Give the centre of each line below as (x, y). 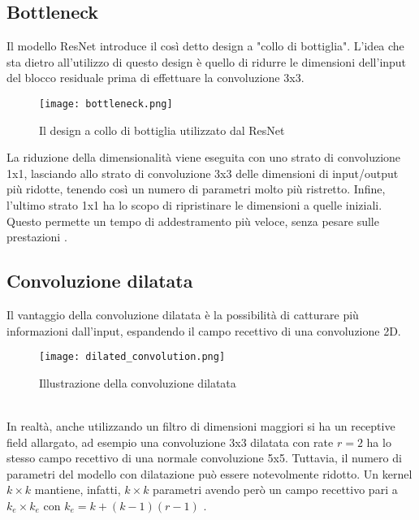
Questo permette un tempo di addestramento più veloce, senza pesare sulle (193, 221)
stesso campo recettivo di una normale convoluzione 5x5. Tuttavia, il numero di (204, 458)
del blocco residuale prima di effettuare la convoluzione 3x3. (156, 78)
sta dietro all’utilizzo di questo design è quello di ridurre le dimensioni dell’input (207, 61)
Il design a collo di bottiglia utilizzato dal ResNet (162, 130)
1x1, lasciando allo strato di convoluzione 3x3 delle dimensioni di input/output (203, 173)
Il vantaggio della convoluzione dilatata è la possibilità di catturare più (183, 314)
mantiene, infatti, (78, 490)
